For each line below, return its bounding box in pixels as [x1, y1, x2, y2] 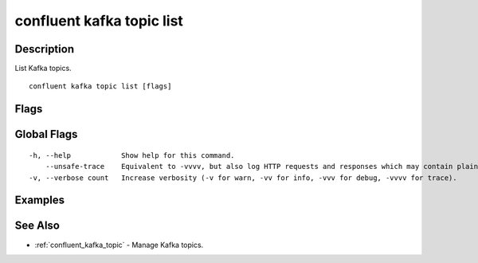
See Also [14, 219, 60, 233]
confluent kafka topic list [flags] [29, 82, 172, 91]
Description [14, 42, 75, 56]
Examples [14, 194, 65, 207]
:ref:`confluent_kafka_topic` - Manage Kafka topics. [34, 240, 204, 249]
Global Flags [14, 128, 78, 141]
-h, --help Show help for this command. [29, 151, 235, 159]
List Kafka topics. [14, 64, 72, 73]
